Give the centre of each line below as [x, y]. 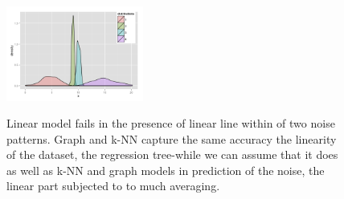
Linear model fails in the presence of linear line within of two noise [171, 123]
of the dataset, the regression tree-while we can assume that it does [172, 154]
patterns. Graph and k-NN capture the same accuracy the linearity [172, 138]
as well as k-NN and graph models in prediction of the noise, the [166, 170]
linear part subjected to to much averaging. [113, 186]
